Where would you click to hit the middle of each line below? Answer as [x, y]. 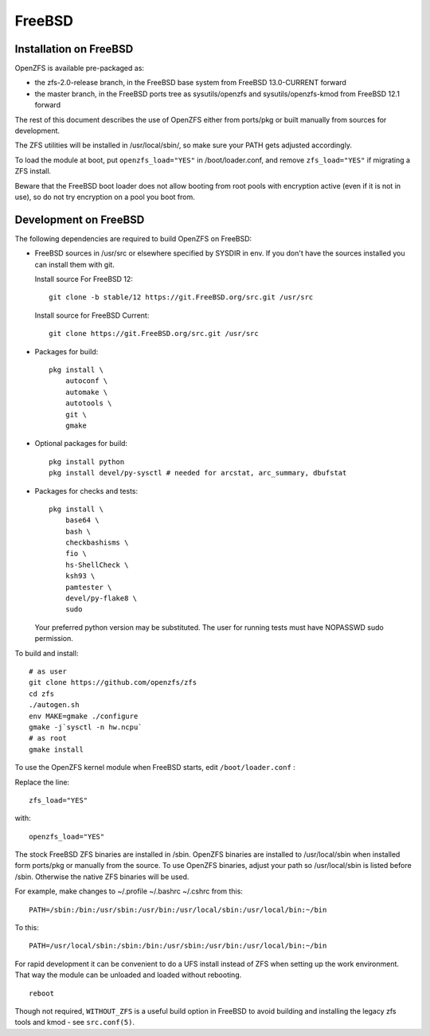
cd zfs [42, 694]
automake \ [86, 392]
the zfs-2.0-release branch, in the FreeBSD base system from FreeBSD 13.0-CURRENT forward [190, 83]
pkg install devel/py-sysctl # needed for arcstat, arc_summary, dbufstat [198, 473]
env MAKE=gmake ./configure [84, 716]
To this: [27, 928]
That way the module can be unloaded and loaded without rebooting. [128, 975]
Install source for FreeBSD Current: [92, 315]
